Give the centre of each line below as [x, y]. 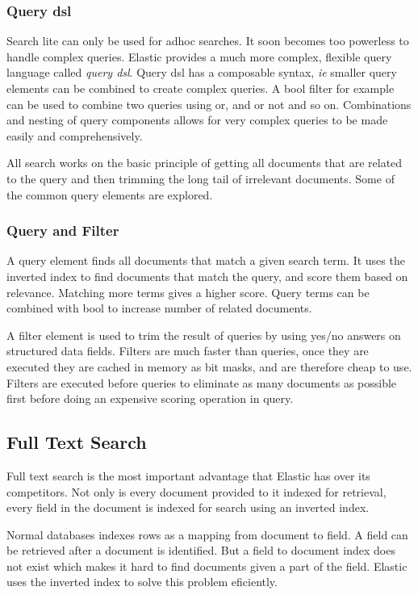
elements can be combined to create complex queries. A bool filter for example [201, 88]
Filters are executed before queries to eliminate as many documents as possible [202, 382]
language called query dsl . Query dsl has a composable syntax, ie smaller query [202, 72]
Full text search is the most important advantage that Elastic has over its [188, 475]
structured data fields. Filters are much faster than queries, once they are [188, 351]
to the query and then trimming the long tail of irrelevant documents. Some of [201, 178]
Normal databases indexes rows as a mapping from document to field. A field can [207, 534]
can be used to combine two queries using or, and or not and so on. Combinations [209, 104]
